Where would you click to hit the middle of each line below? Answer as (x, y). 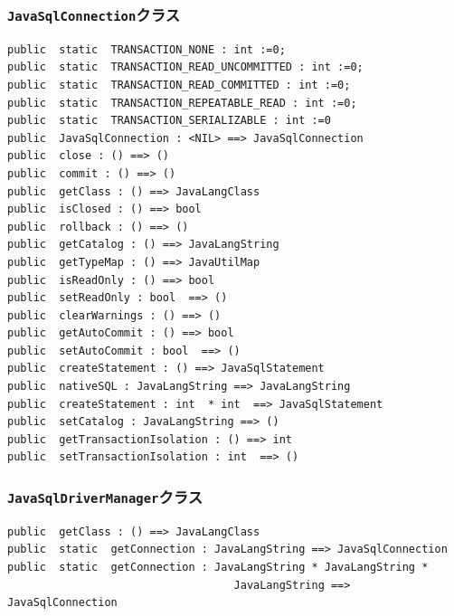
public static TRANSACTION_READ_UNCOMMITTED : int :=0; (185, 67)
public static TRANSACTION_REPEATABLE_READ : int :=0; (182, 103)
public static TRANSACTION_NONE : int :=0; (147, 49)
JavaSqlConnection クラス (94, 14)
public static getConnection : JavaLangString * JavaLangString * (218, 567)
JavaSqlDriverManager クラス (105, 496)
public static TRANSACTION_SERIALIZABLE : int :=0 (169, 121)
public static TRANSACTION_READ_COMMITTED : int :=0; (179, 85)
